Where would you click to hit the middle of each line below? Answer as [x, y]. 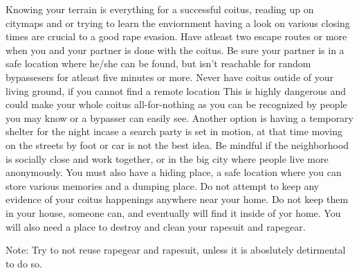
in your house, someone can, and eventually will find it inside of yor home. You [173, 212]
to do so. [24, 263]
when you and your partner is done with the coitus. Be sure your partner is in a [175, 50]
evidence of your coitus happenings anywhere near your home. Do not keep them [177, 199]
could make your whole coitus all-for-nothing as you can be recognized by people [176, 104]
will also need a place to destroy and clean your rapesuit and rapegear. [156, 226]
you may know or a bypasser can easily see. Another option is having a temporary [180, 117]
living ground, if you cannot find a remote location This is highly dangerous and [176, 90]
